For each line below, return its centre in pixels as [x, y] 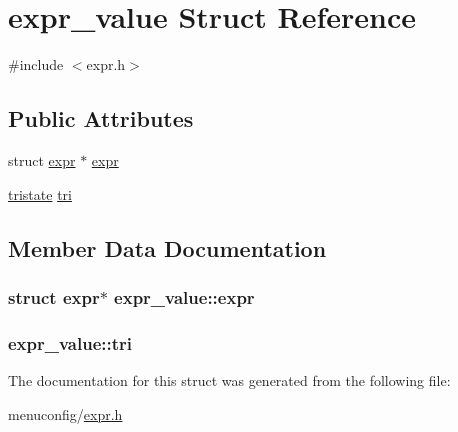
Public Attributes [101, 118]
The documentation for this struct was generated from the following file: [229, 379]
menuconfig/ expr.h [65, 413]
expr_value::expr [184, 296]
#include [36, 64]
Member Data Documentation [167, 247]
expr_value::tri [70, 342]
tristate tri [40, 193]
